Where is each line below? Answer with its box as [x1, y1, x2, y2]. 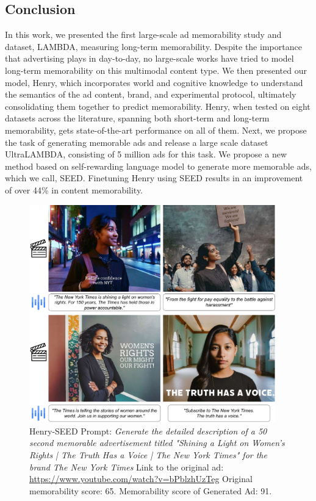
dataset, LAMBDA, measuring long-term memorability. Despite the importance [5, 40, 302, 52]
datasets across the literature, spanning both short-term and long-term [5, 112, 270, 124]
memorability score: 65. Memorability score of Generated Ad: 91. [29, 484, 272, 497]
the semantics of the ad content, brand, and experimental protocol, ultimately [5, 88, 296, 101]
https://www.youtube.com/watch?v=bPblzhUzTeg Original [29, 472, 253, 485]
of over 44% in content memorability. [5, 183, 143, 196]
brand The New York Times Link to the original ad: [29, 460, 224, 473]
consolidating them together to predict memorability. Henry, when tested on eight [5, 99, 311, 112]
